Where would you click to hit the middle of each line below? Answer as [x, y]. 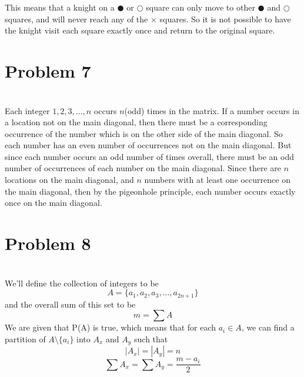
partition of [25, 338]
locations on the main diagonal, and [69, 180]
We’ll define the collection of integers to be [82, 283]
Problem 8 [48, 243]
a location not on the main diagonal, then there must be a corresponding [136, 122]
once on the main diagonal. [54, 203]
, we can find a [268, 327]
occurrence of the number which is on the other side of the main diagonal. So [144, 133]
